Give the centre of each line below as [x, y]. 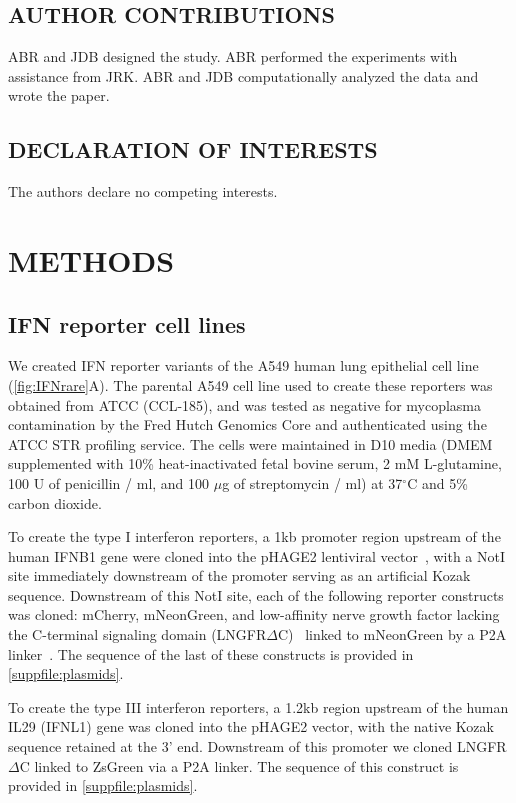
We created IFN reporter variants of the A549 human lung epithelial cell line [243, 365]
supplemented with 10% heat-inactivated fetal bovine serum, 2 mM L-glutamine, [255, 463]
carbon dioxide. [55, 502]
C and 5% [437, 482]
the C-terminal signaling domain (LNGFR [137, 634]
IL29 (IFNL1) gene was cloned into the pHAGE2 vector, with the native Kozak [251, 726]
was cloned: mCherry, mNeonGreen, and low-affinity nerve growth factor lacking [254, 614]
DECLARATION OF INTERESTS [193, 149]
